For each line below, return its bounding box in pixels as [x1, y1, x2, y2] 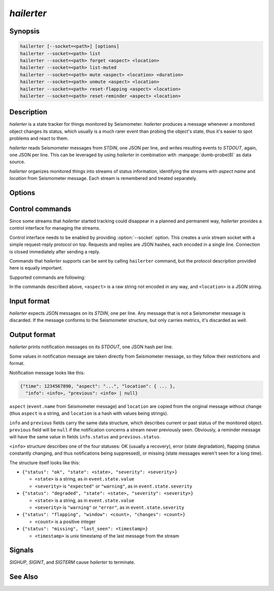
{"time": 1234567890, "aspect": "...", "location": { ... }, [20, 383, 176, 389]
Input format [9, 297, 50, 305]
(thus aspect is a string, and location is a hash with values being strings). [9, 411, 168, 417]
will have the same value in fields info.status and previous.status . [9, 434, 161, 440]
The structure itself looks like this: [9, 459, 80, 466]
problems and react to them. [9, 135, 69, 141]
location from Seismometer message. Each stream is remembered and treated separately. [9, 175, 197, 181]
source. [9, 159, 25, 165]
